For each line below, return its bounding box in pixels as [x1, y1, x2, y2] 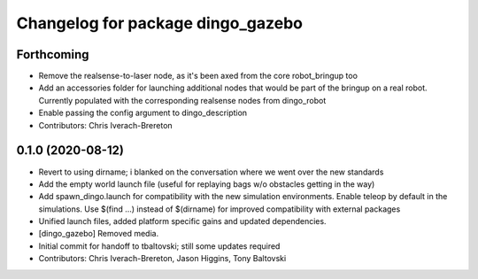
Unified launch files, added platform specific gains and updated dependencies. [38, 216, 327, 227]
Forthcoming [16, 47, 89, 62]
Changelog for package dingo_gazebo [16, 13, 303, 33]
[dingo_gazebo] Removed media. [38, 229, 159, 239]
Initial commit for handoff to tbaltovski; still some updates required [38, 240, 281, 252]
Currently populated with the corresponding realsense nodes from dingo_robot [38, 95, 327, 105]
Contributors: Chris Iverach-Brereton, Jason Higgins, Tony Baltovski [38, 253, 287, 264]
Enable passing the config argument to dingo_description [38, 107, 248, 119]
